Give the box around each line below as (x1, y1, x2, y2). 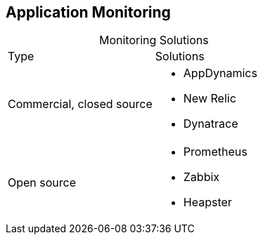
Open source (8, 175, 77, 190)
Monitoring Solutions (98, 33, 209, 48)
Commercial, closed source (8, 97, 153, 112)
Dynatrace (183, 116, 238, 131)
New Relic (183, 91, 236, 106)
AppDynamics (183, 66, 257, 81)
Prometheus (183, 145, 248, 159)
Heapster (183, 195, 232, 210)
